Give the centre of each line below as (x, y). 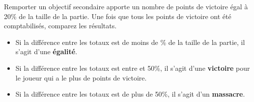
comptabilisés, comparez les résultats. (60, 26)
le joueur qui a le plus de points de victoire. (81, 77)
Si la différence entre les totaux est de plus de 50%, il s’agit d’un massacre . (130, 94)
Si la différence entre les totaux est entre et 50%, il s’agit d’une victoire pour (133, 68)
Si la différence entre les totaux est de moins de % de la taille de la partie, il (130, 42)
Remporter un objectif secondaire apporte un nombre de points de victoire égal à (126, 6)
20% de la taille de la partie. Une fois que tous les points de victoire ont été (118, 16)
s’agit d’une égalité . (46, 51)
